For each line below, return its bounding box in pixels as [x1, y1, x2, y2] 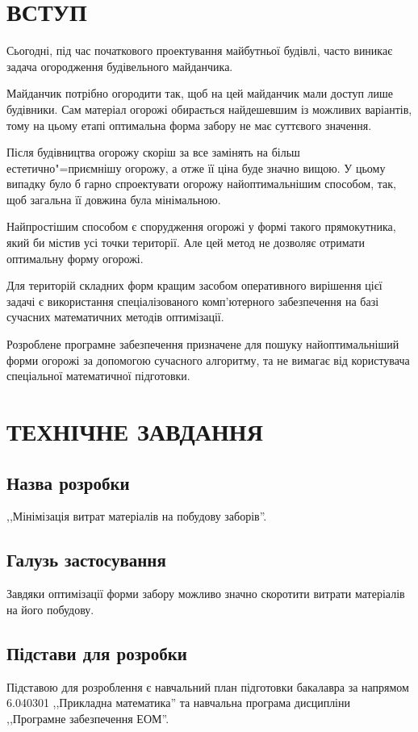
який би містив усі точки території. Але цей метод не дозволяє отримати [6, 234, 365, 251]
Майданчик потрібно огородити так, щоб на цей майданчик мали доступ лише [6, 85, 394, 102]
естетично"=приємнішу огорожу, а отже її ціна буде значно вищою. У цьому [6, 159, 386, 176]
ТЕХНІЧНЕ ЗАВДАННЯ [6, 415, 263, 447]
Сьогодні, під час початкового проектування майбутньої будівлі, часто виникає [6, 42, 393, 59]
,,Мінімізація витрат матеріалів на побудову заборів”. [6, 508, 267, 525]
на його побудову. [6, 600, 94, 617]
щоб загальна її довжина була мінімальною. [6, 190, 221, 207]
